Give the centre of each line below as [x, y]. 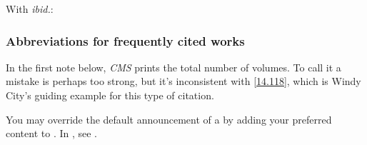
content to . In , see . [51, 133]
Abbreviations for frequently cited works [125, 40]
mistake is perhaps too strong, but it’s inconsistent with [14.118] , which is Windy [183, 81]
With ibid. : [30, 9]
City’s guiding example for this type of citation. [110, 95]
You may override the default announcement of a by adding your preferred [169, 119]
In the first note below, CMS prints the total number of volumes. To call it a [174, 67]
